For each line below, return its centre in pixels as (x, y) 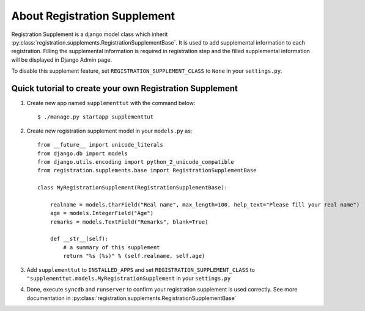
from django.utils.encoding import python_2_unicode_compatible (136, 162)
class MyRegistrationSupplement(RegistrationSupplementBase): (133, 188)
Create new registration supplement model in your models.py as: (109, 131)
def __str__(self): (79, 239)
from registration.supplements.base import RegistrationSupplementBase (147, 170)
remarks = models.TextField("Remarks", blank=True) (129, 222)
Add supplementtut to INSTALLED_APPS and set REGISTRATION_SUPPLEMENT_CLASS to (141, 269)
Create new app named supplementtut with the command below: (111, 103)
